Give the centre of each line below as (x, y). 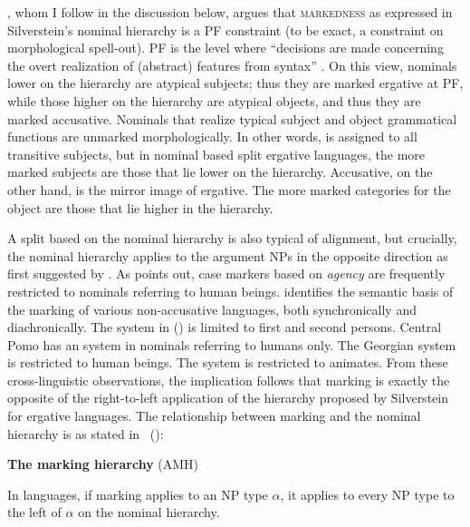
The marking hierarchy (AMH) (103, 464)
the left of (34, 512)
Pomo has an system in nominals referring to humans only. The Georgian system (232, 344)
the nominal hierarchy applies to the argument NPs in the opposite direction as (228, 255)
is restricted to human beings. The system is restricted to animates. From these (228, 362)
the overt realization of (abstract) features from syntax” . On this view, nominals (232, 65)
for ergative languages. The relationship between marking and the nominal (214, 416)
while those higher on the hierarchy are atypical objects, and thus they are (214, 100)
